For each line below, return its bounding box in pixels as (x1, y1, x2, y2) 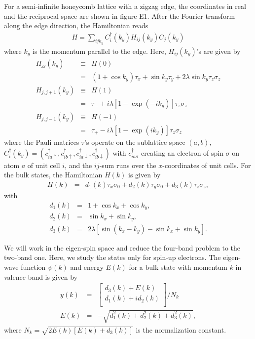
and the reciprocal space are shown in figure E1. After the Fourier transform (4, 10, 235, 21)
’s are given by (196, 45, 241, 56)
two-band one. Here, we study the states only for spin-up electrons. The (4, 252, 221, 262)
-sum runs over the (99, 160, 156, 170)
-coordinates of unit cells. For (162, 160, 251, 170)
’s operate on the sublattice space (84, 137, 185, 147)
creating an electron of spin (141, 147, 223, 158)
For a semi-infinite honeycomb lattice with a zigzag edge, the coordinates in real (4, 1, 246, 11)
